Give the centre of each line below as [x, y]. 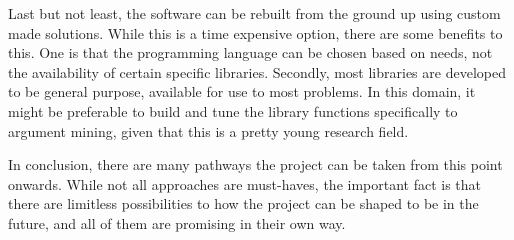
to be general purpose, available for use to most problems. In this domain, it [242, 91]
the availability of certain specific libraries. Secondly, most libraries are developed [257, 71]
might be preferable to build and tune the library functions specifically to [233, 110]
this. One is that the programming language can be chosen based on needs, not [250, 52]
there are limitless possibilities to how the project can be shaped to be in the [243, 203]
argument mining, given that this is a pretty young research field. [208, 130]
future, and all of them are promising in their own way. [177, 222]
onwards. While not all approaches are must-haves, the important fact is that [245, 183]
